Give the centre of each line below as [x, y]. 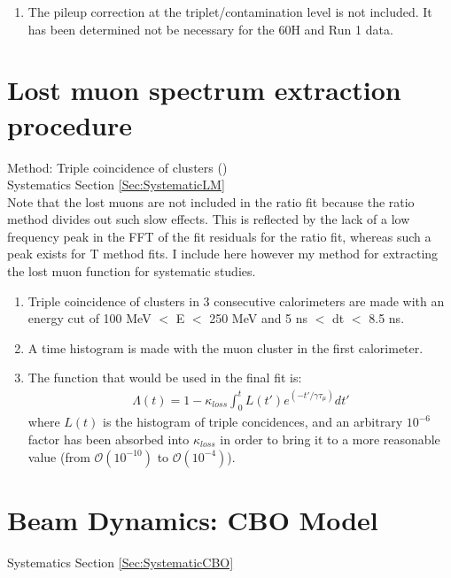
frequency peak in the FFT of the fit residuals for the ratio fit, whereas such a [219, 236]
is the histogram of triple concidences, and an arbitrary [253, 422]
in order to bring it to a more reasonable [330, 439]
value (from [59, 456]
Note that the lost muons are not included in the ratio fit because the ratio [211, 201]
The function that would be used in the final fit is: [165, 378]
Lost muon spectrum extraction [204, 90]
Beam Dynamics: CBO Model [193, 519]
